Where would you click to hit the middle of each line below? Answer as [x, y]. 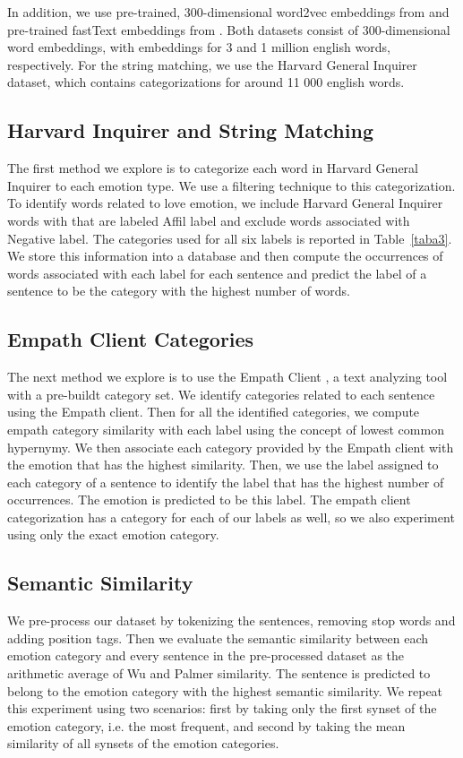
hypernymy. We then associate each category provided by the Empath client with [231, 447]
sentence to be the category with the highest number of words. [179, 291]
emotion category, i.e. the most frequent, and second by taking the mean [206, 725]
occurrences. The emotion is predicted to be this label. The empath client [209, 500]
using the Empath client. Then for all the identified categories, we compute [214, 412]
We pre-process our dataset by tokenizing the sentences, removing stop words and [231, 620]
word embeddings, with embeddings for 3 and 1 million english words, [199, 47]
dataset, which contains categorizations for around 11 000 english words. [206, 82]
